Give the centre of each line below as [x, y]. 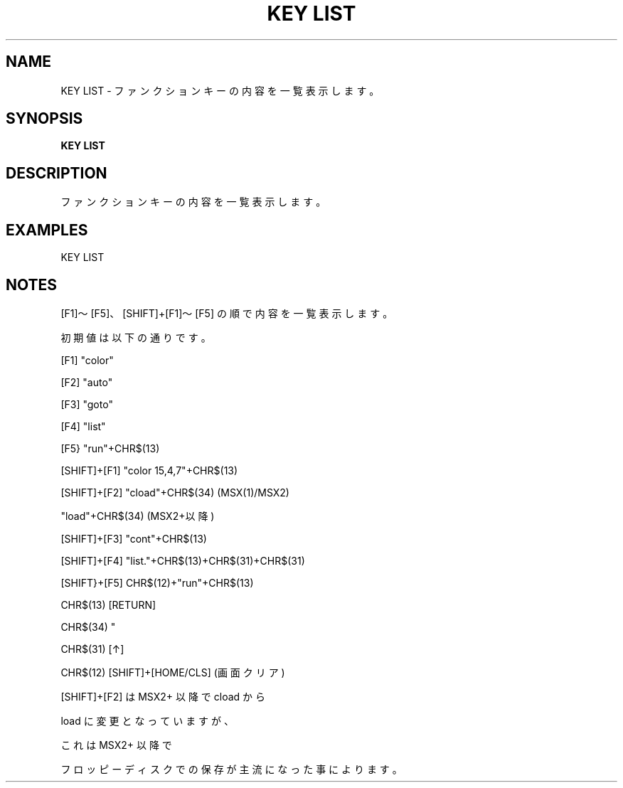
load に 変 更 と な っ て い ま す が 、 [147, 720]
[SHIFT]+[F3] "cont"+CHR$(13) [134, 538]
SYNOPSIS [44, 119]
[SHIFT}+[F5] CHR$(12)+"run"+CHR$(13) [157, 582]
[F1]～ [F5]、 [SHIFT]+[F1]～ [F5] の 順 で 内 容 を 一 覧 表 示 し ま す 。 [227, 313]
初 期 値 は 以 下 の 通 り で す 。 [136, 337]
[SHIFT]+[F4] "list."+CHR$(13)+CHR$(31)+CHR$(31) [183, 560]
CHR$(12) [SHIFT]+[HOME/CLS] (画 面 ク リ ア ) [173, 672]
